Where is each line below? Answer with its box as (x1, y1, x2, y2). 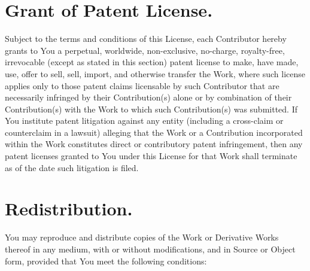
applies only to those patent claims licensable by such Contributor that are (5, 79, 279, 92)
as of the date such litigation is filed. (5, 161, 139, 173)
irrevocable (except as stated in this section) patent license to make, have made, (5, 56, 299, 68)
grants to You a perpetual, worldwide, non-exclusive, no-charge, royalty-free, (5, 44, 285, 56)
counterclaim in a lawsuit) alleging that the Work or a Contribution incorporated (5, 126, 303, 138)
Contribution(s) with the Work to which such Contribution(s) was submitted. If (5, 102, 297, 115)
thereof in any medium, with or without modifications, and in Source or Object (5, 242, 296, 255)
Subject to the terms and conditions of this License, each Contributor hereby (5, 32, 287, 45)
